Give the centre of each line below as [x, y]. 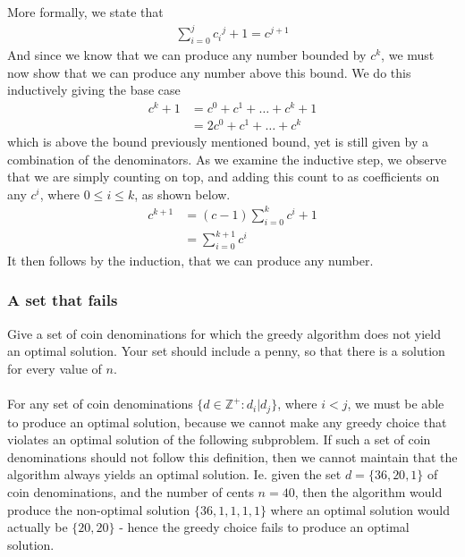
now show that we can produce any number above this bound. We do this [209, 72]
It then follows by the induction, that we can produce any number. [190, 260]
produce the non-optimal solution [99, 509]
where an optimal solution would [360, 509]
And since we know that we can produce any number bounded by [187, 54]
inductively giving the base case [94, 90]
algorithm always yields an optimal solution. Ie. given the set [174, 474]
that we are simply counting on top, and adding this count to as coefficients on [224, 177]
